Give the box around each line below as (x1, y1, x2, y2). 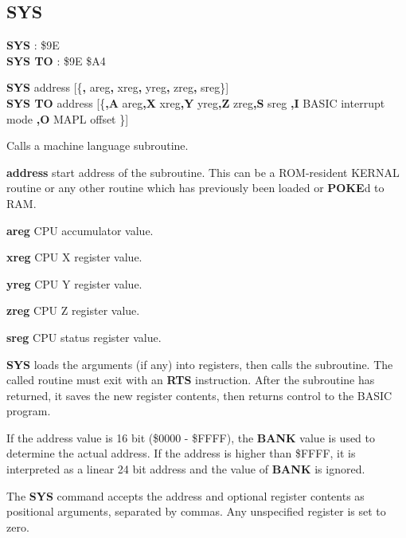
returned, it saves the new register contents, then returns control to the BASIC (6, 387, 392, 403)
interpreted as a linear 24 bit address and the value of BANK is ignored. (6, 461, 365, 477)
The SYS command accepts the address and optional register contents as (6, 487, 365, 504)
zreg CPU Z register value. (6, 302, 140, 319)
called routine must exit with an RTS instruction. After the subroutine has (6, 371, 375, 388)
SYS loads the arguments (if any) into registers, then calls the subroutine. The (6, 355, 393, 372)
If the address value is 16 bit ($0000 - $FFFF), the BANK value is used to (6, 429, 376, 446)
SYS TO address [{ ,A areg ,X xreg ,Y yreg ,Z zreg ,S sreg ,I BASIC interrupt (6, 94, 385, 111)
